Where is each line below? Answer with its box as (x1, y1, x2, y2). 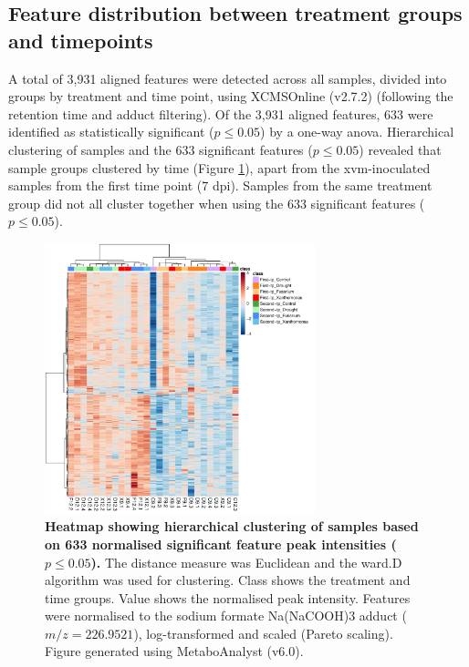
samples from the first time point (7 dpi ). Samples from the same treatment (8, 176, 433, 195)
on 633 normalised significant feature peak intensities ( (45, 534, 397, 553)
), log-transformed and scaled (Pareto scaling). (133, 623, 393, 642)
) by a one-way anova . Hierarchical (260, 122, 454, 141)
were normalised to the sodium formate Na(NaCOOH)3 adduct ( (45, 606, 407, 625)
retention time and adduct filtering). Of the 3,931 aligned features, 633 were (8, 104, 433, 123)
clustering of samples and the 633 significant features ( (8, 139, 313, 159)
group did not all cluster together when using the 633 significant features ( (8, 193, 425, 212)
